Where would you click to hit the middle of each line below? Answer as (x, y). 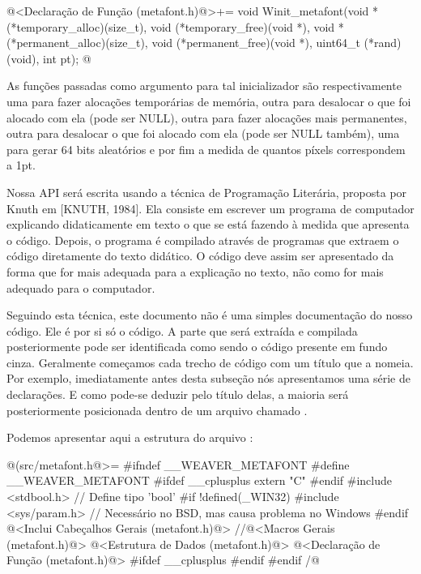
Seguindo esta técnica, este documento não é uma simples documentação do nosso (210, 315)
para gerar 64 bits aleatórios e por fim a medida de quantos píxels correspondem (206, 149)
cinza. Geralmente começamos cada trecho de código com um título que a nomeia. (210, 362)
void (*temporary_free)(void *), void (242, 26)
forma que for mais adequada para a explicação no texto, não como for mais (195, 271)
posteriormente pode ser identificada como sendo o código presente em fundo (197, 347)
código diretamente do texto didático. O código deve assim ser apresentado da (200, 256)
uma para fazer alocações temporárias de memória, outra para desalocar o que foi (209, 101)
